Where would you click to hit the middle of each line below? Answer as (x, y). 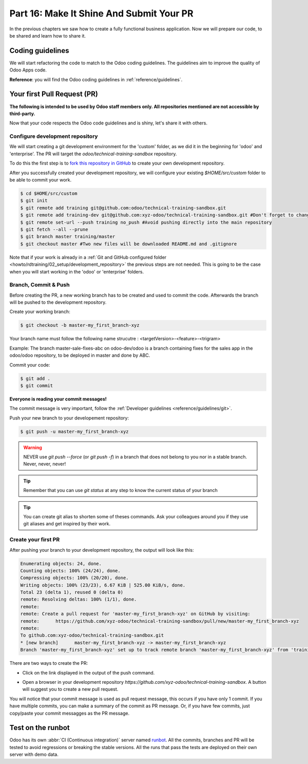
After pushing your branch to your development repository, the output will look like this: (102, 550)
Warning (33, 447)
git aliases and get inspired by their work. (67, 524)
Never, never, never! (45, 464)
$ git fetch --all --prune (54, 229)
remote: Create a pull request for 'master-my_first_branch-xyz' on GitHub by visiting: (136, 614)
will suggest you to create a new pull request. (70, 689)
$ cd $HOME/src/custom (49, 194)
